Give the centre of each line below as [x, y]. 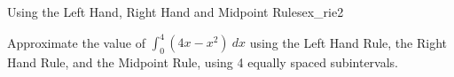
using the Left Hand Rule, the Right [348, 42]
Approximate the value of [76, 42]
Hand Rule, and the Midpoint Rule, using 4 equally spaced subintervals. [203, 62]
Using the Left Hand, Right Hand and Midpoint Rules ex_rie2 [176, 12]
